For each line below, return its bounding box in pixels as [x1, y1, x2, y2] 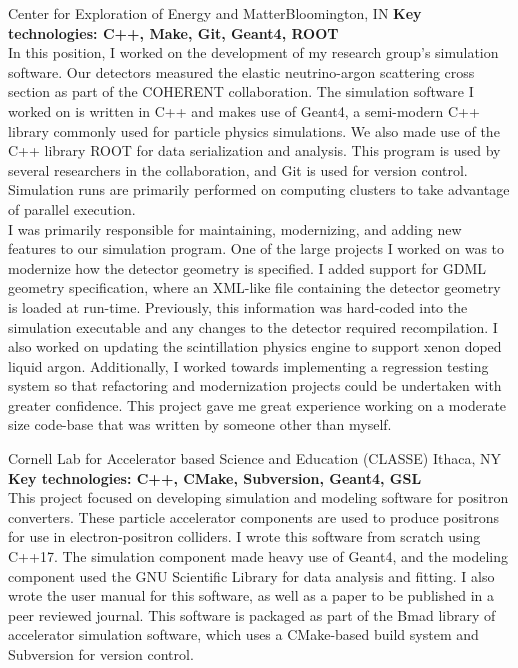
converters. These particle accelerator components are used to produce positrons [8, 506, 500, 527]
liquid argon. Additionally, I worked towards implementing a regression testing [8, 355, 489, 376]
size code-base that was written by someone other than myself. [8, 414, 392, 435]
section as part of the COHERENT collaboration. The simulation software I [8, 81, 474, 102]
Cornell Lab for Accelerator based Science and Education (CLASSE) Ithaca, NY [8, 448, 501, 469]
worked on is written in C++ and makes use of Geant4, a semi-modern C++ [8, 100, 480, 121]
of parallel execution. [8, 198, 136, 219]
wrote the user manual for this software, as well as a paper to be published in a [8, 585, 494, 606]
